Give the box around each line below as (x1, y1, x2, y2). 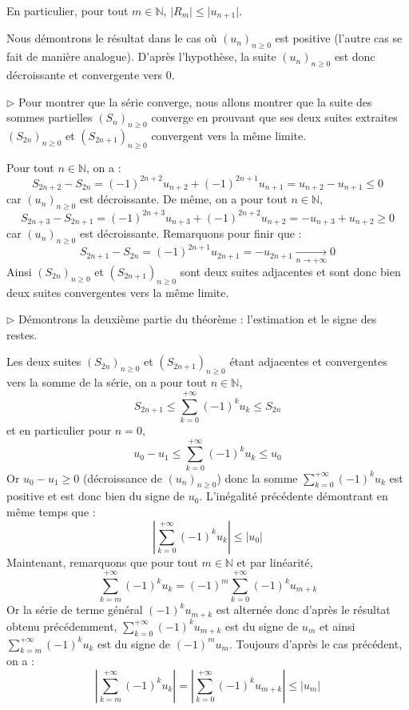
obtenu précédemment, (6, 617, 117, 634)
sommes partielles (6, 109, 93, 126)
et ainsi (319, 617, 355, 634)
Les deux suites (6, 353, 81, 370)
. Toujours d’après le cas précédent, (228, 635, 403, 652)
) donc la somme (216, 469, 298, 486)
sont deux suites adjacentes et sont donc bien (180, 263, 401, 279)
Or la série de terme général (6, 601, 143, 618)
